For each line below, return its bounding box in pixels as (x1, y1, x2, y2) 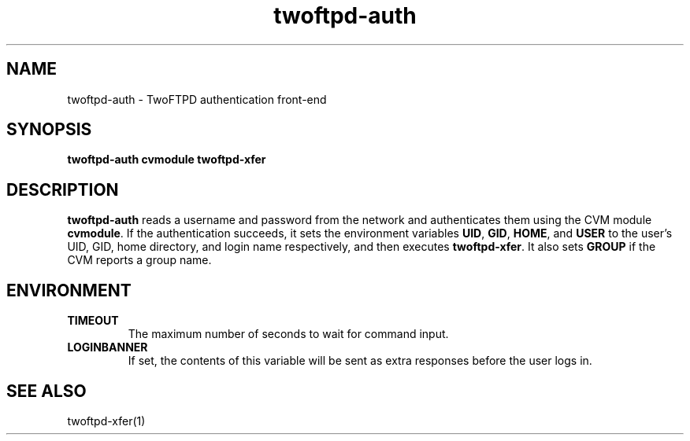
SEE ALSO (6, 380, 87, 401)
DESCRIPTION (6, 179, 119, 200)
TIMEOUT (67, 314, 119, 328)
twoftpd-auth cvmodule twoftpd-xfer (67, 153, 266, 167)
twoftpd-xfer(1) (67, 413, 146, 428)
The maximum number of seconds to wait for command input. (128, 327, 449, 341)
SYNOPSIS (6, 119, 92, 140)
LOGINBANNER (67, 340, 148, 355)
